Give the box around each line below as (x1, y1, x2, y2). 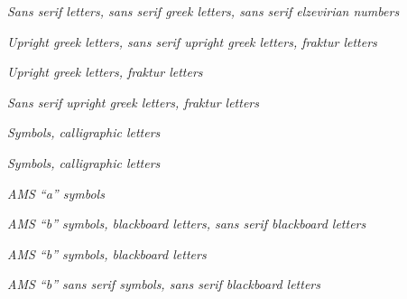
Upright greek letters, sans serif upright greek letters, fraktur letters (7, 32, 377, 51)
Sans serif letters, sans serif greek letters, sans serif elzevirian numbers (7, 2, 400, 20)
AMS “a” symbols (7, 183, 105, 202)
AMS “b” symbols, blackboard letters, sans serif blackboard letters (7, 214, 366, 233)
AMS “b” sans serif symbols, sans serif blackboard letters (7, 275, 320, 294)
